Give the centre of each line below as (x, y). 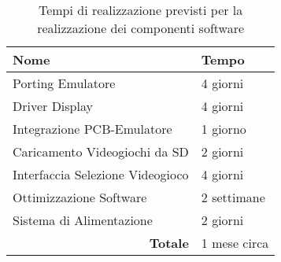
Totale (169, 243)
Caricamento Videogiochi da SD (101, 151)
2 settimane (233, 197)
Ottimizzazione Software (80, 197)
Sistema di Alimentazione (83, 220)
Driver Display (53, 106)
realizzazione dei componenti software (141, 28)
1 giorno (224, 129)
